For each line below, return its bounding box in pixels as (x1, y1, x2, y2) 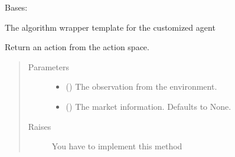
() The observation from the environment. (66, 80, 217, 93)
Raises (28, 120, 51, 132)
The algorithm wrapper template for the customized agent (5, 21, 216, 33)
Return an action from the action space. (5, 41, 149, 53)
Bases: (5, 1, 28, 13)
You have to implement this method (51, 140, 182, 152)
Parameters (28, 60, 69, 73)
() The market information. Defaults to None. (66, 100, 231, 112)
